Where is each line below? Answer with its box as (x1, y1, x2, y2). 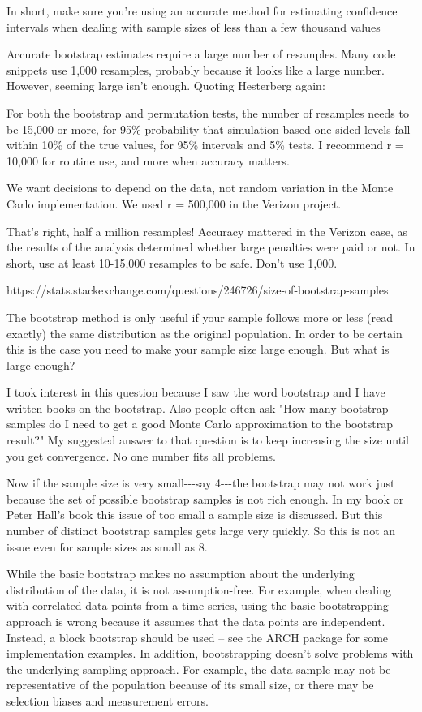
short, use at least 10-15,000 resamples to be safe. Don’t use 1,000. (6, 254, 338, 271)
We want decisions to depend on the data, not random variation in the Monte (6, 179, 394, 196)
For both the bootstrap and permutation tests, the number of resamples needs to (6, 104, 409, 121)
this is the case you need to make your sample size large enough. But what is (6, 341, 390, 358)
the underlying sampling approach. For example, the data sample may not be (6, 660, 391, 677)
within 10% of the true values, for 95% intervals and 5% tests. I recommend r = (6, 136, 404, 153)
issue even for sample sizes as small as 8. (6, 538, 208, 555)
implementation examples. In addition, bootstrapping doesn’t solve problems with (6, 645, 414, 662)
